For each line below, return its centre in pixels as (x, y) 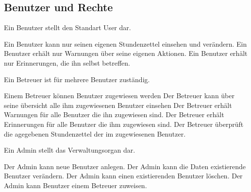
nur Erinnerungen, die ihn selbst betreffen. (67, 62)
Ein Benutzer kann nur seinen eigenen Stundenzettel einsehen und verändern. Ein (125, 44)
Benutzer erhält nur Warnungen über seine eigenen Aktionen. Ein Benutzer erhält (126, 53)
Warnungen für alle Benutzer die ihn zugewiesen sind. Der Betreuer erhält (114, 114)
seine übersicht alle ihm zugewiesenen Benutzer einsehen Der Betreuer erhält (118, 105)
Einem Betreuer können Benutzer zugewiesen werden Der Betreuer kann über (119, 96)
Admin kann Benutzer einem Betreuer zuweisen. (75, 185)
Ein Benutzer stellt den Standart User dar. (67, 27)
